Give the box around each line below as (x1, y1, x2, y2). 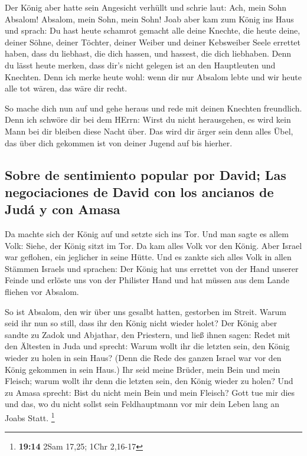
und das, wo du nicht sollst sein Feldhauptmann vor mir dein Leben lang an (5, 398, 280, 410)
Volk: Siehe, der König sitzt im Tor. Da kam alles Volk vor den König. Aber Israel (5, 239, 302, 251)
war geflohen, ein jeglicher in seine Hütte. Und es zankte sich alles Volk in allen (5, 251, 292, 263)
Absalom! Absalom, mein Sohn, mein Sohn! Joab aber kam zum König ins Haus (5, 12, 294, 25)
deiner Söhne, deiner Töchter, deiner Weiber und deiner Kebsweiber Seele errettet (5, 35, 301, 48)
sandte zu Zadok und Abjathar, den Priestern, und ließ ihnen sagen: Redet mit (5, 328, 290, 340)
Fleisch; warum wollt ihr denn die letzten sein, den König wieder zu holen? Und (5, 375, 293, 387)
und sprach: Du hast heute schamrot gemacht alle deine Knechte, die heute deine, (5, 24, 301, 37)
